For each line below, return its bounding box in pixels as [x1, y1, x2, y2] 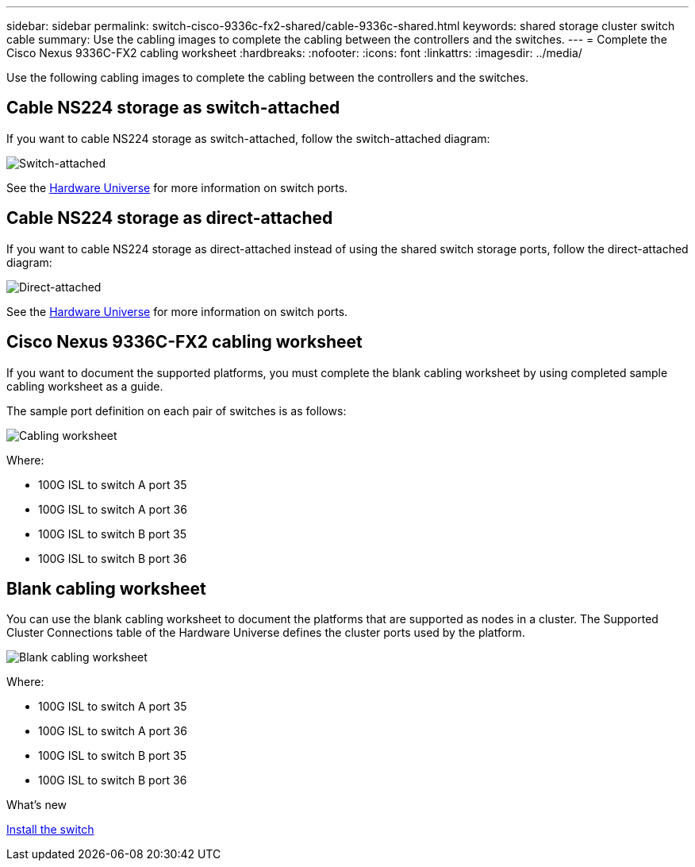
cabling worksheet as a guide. [6, 379, 163, 393]
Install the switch [6, 823, 94, 837]
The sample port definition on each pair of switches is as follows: [6, 403, 347, 418]
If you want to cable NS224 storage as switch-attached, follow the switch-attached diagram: [6, 131, 490, 145]
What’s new [6, 798, 67, 812]
